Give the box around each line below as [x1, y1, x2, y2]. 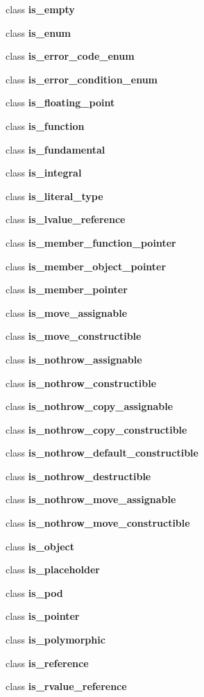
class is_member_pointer [6, 282, 128, 297]
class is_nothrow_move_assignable [6, 492, 176, 507]
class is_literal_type [6, 188, 103, 203]
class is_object [6, 539, 74, 553]
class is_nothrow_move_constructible [6, 516, 190, 530]
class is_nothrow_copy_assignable [6, 399, 173, 413]
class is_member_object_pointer [6, 259, 167, 273]
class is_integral [6, 165, 82, 180]
